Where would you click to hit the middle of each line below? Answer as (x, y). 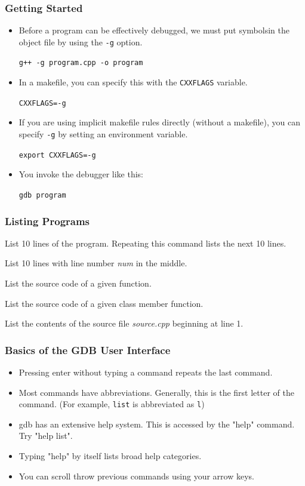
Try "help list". (46, 436)
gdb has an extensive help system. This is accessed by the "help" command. (157, 424)
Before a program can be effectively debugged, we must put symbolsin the (154, 30)
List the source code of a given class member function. (104, 303)
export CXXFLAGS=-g (57, 155)
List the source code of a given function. (78, 283)
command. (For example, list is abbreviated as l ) (112, 404)
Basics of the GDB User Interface (88, 350)
